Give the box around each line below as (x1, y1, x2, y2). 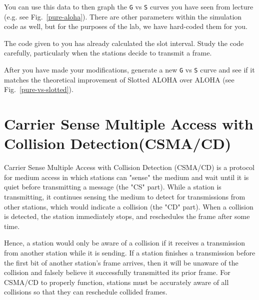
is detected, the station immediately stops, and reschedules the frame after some (4, 211, 250, 221)
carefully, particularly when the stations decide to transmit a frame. (4, 47, 212, 58)
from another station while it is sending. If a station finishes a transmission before (4, 247, 255, 257)
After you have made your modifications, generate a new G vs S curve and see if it (4, 64, 255, 75)
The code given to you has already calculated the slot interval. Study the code (4, 37, 244, 48)
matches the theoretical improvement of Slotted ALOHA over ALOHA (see (4, 74, 234, 84)
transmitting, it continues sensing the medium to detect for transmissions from (4, 191, 245, 201)
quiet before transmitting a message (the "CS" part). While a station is (4, 181, 221, 192)
